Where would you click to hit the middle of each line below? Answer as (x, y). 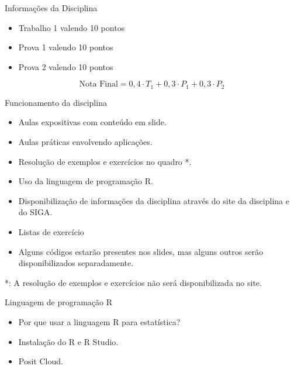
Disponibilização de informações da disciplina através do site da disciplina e (154, 200)
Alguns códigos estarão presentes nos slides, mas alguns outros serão (141, 251)
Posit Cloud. (41, 361)
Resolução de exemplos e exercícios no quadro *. (105, 161)
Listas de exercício (51, 231)
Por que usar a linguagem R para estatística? (99, 321)
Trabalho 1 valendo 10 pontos (72, 27)
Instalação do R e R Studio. (68, 341)
